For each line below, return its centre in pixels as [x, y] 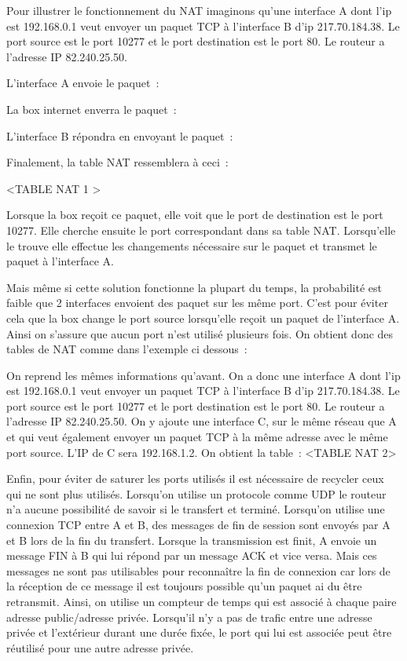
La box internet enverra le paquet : [92, 109]
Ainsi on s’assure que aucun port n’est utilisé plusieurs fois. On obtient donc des [200, 333]
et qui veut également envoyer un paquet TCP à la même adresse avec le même [197, 437]
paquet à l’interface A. [60, 261]
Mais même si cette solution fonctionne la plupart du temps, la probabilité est [194, 287]
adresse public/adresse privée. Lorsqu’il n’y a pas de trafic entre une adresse [189, 617]
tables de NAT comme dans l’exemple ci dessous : [127, 349]
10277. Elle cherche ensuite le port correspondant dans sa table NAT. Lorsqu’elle [201, 230]
